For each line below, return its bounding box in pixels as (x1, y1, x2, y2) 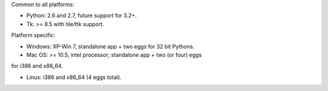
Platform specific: (11, 32, 56, 39)
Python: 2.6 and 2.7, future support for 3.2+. (26, 12, 137, 19)
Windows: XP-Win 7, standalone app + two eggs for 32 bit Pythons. (26, 42, 194, 50)
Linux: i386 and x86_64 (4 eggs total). (26, 73, 121, 81)
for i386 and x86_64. (11, 62, 63, 70)
